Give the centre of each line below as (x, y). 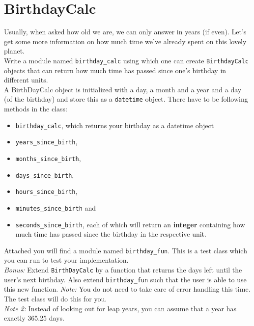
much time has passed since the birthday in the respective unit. (111, 234)
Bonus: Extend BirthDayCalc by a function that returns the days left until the (123, 270)
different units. (26, 80)
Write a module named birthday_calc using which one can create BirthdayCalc (127, 60)
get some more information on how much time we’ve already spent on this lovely (125, 41)
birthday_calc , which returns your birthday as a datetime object (115, 125)
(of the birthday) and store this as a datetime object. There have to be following (126, 99)
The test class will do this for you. (56, 298)
